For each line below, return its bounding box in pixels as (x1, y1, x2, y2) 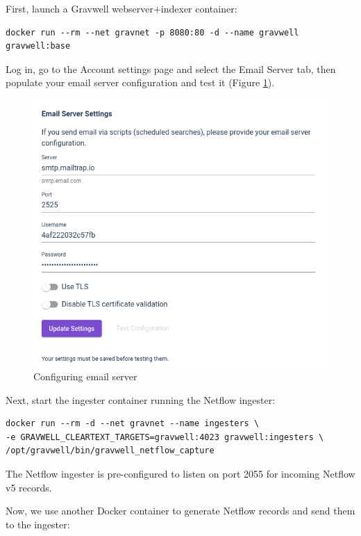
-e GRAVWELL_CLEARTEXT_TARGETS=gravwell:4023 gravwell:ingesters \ (6, 432, 324, 442)
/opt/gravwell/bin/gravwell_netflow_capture (6, 446, 215, 456)
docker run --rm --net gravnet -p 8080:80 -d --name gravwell (6, 27, 299, 38)
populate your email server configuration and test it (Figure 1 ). (6, 75, 275, 90)
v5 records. (6, 480, 52, 494)
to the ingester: (6, 517, 70, 531)
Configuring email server (33, 369, 137, 384)
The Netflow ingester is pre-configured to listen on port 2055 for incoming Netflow (6, 466, 355, 481)
